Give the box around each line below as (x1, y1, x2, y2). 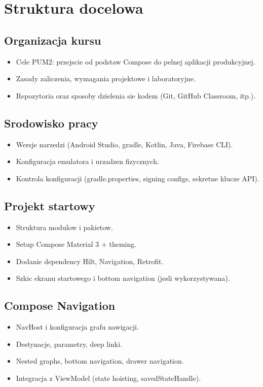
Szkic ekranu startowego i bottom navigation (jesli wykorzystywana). (16, 273, 230, 283)
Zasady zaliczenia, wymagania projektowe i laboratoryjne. (16, 73, 196, 84)
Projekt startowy (4, 198, 95, 213)
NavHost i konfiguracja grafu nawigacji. (16, 321, 139, 332)
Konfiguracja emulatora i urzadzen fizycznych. (16, 156, 159, 167)
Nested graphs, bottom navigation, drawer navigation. (16, 356, 184, 366)
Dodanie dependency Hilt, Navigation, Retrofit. (16, 255, 164, 266)
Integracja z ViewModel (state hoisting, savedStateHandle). (16, 372, 201, 383)
